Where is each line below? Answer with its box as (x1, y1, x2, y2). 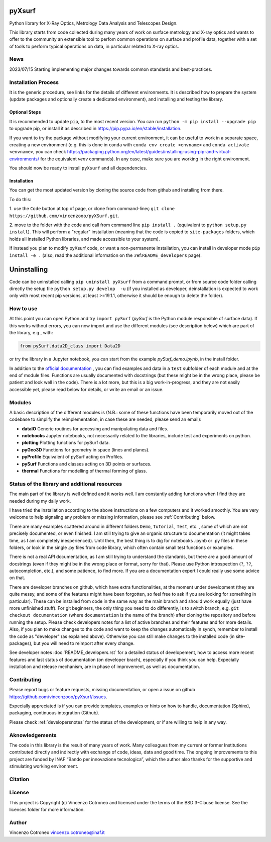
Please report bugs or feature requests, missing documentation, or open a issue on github (9, 687, 196, 693)
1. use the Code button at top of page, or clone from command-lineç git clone (9, 206, 175, 212)
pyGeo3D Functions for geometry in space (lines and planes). (22, 446, 150, 452)
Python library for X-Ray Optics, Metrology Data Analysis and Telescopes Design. (9, 20, 178, 26)
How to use (9, 305, 38, 312)
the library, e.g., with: (9, 330, 53, 336)
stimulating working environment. (9, 763, 79, 769)
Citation (9, 776, 30, 783)
